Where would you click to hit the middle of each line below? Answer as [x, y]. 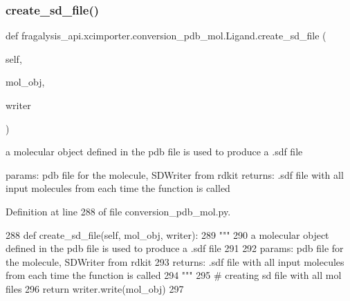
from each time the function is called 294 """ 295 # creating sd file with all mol [174, 275]
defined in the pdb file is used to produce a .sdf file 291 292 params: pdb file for [175, 248]
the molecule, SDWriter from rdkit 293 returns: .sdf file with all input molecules [175, 261]
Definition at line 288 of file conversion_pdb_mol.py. [118, 211]
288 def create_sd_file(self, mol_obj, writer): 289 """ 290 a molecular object [167, 234]
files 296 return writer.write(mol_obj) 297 [95, 288]
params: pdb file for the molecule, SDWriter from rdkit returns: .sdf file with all [175, 174]
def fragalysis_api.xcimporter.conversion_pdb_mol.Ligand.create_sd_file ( [166, 36]
